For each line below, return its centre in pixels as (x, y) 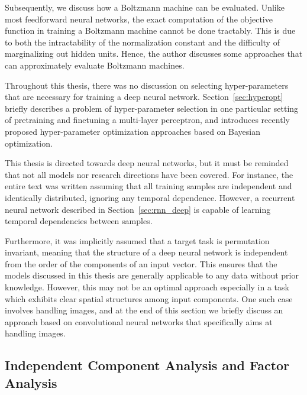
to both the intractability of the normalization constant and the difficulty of (142, 42)
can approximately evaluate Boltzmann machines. (95, 65)
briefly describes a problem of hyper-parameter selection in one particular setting (152, 108)
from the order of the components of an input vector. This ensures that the (141, 263)
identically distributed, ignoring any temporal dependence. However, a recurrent (150, 197)
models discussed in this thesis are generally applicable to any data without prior (152, 275)
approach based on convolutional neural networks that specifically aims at (139, 321)
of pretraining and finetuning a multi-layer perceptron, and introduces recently (147, 120)
